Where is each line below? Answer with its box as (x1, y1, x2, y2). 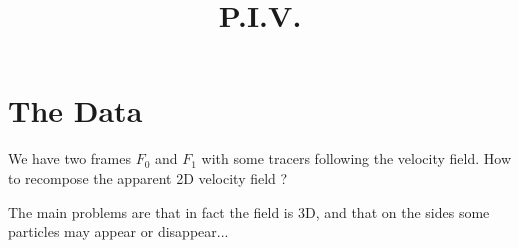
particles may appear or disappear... (8, 221, 229, 242)
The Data (8, 90, 143, 131)
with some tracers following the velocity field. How (201, 148, 511, 169)
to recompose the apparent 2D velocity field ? (8, 167, 288, 188)
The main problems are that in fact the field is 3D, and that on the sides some (8, 201, 490, 222)
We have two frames (8, 148, 131, 169)
